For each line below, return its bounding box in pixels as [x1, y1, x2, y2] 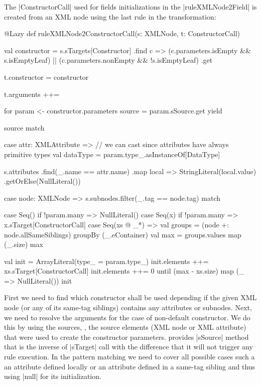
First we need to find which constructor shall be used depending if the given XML [4, 292, 257, 303]
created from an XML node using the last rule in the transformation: [4, 11, 216, 22]
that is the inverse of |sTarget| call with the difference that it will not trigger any [4, 341, 253, 352]
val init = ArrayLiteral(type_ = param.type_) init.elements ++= [4, 255, 209, 266]
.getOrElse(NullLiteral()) [4, 176, 81, 186]
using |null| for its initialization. [4, 371, 101, 381]
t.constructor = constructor [4, 71, 89, 82]
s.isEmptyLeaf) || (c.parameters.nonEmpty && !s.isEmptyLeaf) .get [4, 55, 213, 65]
